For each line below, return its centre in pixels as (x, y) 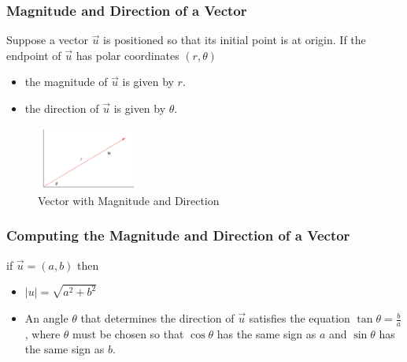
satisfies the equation (300, 318)
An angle (46, 318)
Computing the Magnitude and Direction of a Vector (178, 235)
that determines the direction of (157, 318)
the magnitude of (66, 82)
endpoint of (34, 55)
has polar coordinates (128, 55)
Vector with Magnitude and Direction (129, 200)
